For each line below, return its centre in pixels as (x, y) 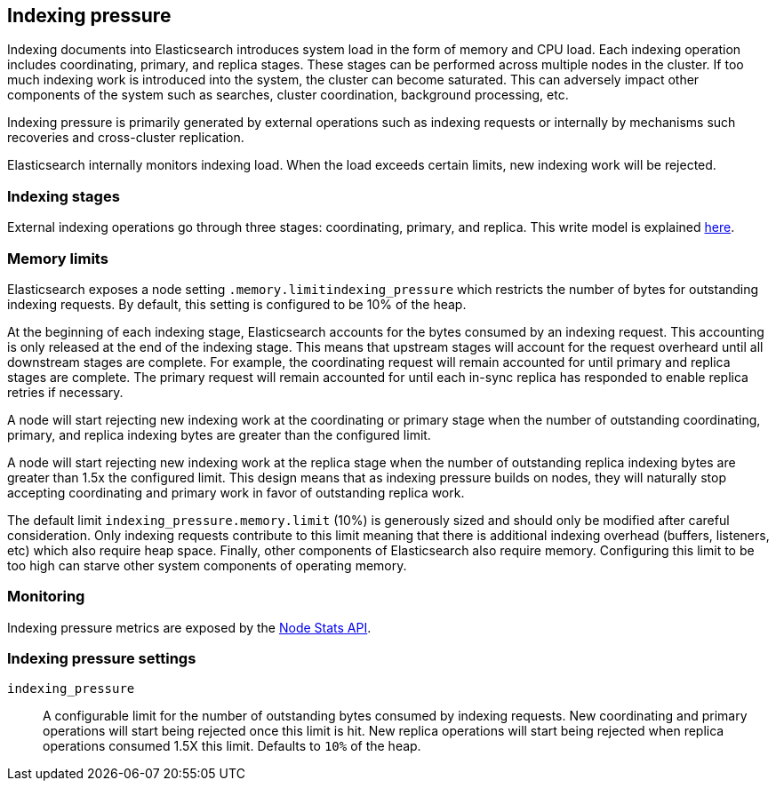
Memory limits (58, 258)
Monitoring (46, 597)
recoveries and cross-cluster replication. (126, 138)
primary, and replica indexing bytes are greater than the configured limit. (219, 434)
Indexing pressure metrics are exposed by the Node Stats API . (189, 627)
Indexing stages (64, 196)
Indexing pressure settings (102, 659)
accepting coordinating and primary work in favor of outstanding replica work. (236, 492)
